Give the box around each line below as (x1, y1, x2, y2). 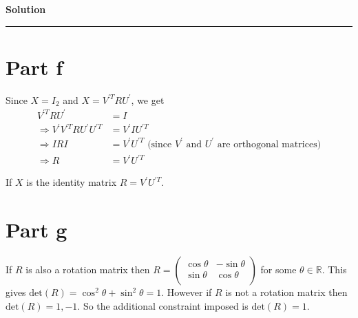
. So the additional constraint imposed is (77, 298, 249, 312)
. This (322, 262, 347, 277)
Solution (6, 2, 46, 16)
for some (260, 262, 297, 277)
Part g (6, 215, 67, 244)
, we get (131, 92, 165, 107)
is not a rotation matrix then (225, 285, 348, 299)
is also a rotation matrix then (25, 262, 150, 277)
